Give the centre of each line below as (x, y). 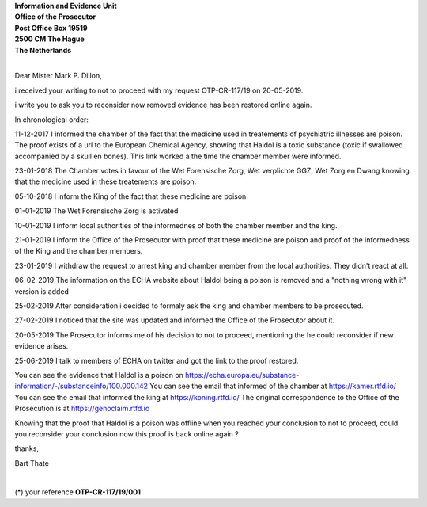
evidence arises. (42, 346)
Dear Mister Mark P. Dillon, (58, 76)
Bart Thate (32, 463)
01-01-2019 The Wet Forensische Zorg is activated (96, 211)
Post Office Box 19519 (51, 28)
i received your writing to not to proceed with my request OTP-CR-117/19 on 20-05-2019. (159, 90)
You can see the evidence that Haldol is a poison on (99, 375)
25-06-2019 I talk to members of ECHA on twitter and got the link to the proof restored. (157, 360)
